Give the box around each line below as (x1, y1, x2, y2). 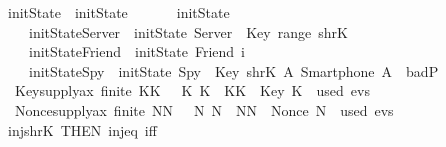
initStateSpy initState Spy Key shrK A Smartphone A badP (28, 60, 439, 81)
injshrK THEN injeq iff (7, 119, 157, 140)
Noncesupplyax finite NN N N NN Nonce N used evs (14, 99, 394, 120)
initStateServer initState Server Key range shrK (28, 21, 348, 42)
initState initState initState (7, 2, 230, 22)
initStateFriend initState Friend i (28, 41, 245, 62)
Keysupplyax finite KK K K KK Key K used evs (14, 80, 370, 101)
